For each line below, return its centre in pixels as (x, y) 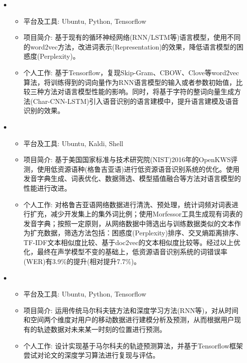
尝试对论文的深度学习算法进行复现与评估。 (91, 355)
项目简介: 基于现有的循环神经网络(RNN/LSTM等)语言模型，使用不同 (132, 37)
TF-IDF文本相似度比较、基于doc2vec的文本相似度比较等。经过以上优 (132, 242)
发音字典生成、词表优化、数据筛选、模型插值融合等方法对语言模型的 (132, 178)
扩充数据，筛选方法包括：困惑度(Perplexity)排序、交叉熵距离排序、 (136, 233)
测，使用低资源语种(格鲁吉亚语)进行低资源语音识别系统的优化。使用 (132, 169)
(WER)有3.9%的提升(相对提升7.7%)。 (82, 261)
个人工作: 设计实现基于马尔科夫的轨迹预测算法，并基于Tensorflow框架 (133, 345)
